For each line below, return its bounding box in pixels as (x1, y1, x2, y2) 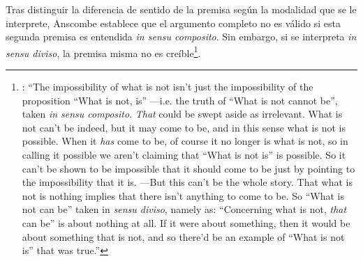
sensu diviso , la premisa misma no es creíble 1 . (6, 43, 201, 60)
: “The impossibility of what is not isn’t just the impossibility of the (22, 79, 313, 94)
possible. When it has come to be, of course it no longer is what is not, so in (22, 134, 348, 148)
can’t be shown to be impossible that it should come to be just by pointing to (22, 161, 355, 175)
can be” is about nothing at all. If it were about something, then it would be (22, 215, 350, 230)
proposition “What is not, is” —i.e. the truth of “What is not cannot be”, (22, 93, 338, 107)
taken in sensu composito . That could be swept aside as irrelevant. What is (22, 106, 343, 121)
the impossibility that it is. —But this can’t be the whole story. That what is (22, 175, 353, 189)
